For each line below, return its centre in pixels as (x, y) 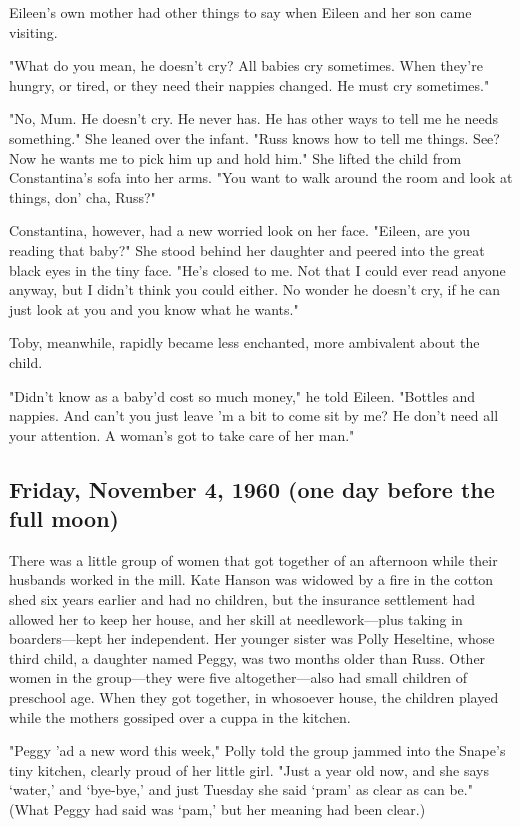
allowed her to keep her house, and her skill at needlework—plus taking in (236, 618)
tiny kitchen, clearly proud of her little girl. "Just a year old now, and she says (249, 769)
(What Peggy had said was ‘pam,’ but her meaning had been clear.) (217, 809)
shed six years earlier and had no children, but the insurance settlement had (242, 599)
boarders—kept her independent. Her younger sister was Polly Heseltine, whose (252, 638)
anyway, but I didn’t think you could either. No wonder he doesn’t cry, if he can (255, 289)
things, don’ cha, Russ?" (82, 196)
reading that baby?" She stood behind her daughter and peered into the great (247, 249)
